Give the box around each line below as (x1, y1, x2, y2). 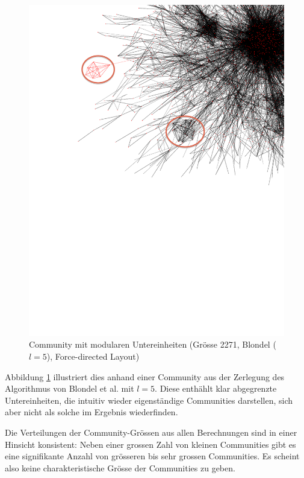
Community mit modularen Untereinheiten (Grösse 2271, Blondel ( (29, 338, 276, 351)
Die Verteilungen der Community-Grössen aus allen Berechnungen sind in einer (5, 426, 297, 439)
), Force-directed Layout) (46, 350, 140, 363)
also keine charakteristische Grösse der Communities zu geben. (5, 461, 235, 474)
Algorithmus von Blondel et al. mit (5, 382, 134, 395)
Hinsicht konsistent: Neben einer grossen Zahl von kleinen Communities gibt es (5, 438, 296, 450)
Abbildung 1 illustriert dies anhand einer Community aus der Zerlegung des (5, 370, 285, 383)
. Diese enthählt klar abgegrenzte (155, 382, 277, 395)
